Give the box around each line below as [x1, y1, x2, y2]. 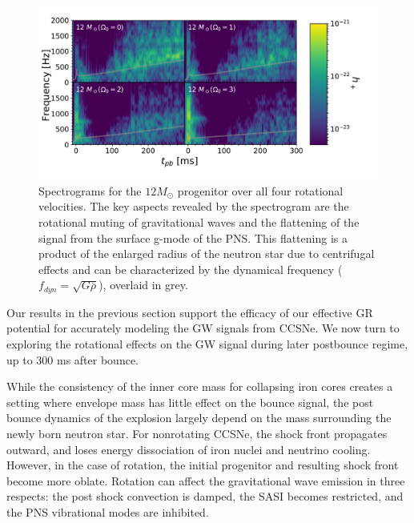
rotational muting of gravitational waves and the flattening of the [38, 213, 360, 230]
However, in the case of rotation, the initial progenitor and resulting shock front [6, 457, 399, 473]
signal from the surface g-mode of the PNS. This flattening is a [38, 229, 348, 246]
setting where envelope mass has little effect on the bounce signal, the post [6, 393, 374, 410]
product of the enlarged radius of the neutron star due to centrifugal [38, 245, 375, 262]
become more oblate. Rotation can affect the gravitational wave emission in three [6, 472, 405, 489]
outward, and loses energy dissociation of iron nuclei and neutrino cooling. [6, 441, 371, 457]
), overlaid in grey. [98, 276, 188, 293]
